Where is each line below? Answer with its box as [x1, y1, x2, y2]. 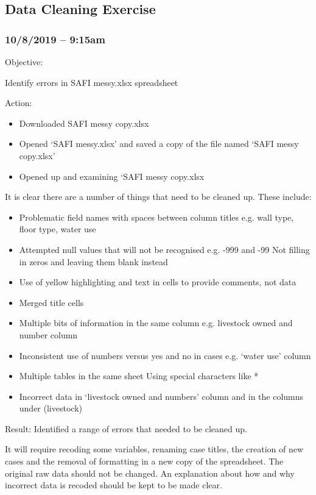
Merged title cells [19, 296, 84, 308]
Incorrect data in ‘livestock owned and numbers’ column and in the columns [19, 390, 304, 402]
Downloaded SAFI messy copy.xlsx [19, 116, 149, 129]
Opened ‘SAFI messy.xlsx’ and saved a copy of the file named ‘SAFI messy [19, 137, 299, 150]
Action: [5, 96, 32, 109]
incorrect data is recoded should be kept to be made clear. [5, 479, 222, 491]
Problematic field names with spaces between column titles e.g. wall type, [19, 210, 294, 223]
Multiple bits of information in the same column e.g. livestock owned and [19, 316, 293, 329]
